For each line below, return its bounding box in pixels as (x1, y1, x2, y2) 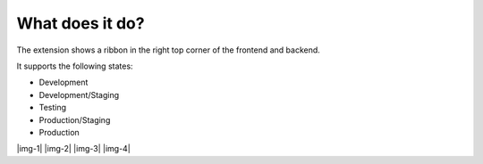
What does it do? (16, 13, 145, 33)
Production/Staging (38, 114, 111, 125)
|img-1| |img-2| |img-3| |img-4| (16, 143, 131, 154)
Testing (38, 102, 67, 113)
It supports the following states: (16, 61, 133, 71)
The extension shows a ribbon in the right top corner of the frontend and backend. (16, 45, 321, 55)
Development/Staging (38, 89, 120, 100)
